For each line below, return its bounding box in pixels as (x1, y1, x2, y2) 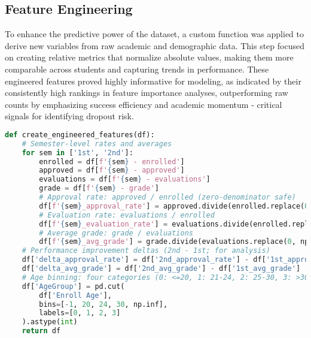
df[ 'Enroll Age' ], (39, 291, 112, 300)
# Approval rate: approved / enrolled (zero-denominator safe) (39, 193, 296, 202)
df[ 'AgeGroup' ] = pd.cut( (22, 282, 125, 291)
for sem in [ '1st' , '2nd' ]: (22, 148, 133, 157)
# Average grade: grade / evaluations (39, 228, 193, 237)
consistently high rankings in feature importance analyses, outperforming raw (5, 86, 288, 99)
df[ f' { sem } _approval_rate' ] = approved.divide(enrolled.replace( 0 (39, 201, 309, 210)
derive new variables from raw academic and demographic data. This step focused (5, 39, 304, 52)
